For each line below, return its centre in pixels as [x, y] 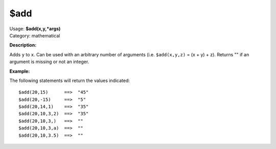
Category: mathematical [35, 35]
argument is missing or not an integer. [49, 62]
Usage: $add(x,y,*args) [35, 29]
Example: [20, 71]
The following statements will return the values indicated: [70, 80]
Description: [23, 45]
